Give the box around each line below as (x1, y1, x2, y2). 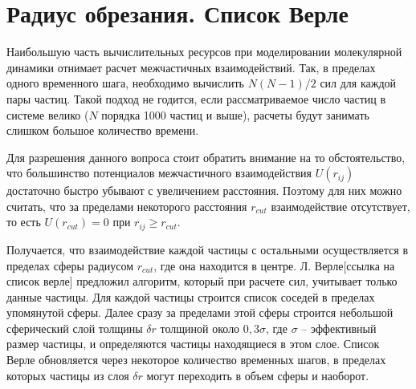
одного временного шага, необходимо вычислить (6, 75, 244, 91)
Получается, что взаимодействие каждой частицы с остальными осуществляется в (6, 241, 409, 257)
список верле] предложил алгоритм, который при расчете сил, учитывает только (6, 273, 398, 290)
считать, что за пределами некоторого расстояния (6, 197, 247, 214)
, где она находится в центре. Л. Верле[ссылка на (153, 257, 395, 274)
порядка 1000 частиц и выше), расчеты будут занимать (101, 106, 369, 123)
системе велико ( (6, 106, 89, 123)
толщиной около (160, 319, 240, 336)
